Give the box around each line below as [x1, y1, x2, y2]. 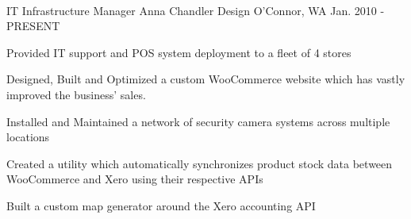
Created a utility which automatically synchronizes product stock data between [6, 155, 393, 171]
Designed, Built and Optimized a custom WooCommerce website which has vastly [6, 71, 405, 87]
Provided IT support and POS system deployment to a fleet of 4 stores [6, 44, 351, 60]
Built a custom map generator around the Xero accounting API [6, 197, 316, 213]
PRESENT [6, 17, 60, 34]
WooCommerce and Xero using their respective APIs [6, 171, 263, 187]
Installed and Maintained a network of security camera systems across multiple [6, 113, 390, 129]
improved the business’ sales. [6, 86, 146, 102]
